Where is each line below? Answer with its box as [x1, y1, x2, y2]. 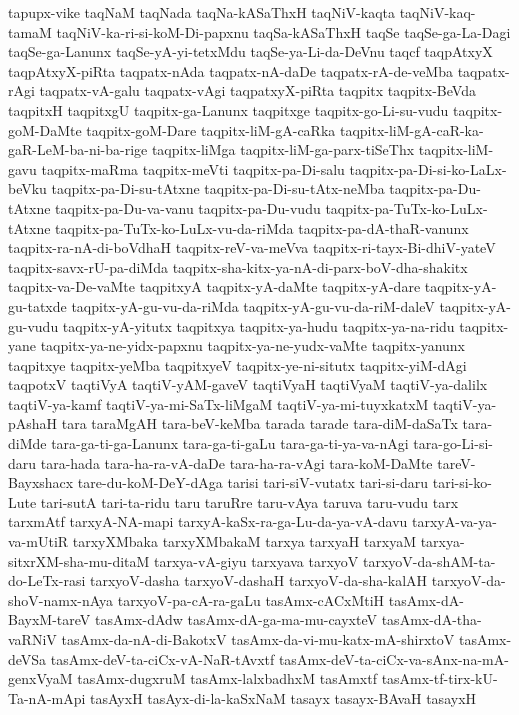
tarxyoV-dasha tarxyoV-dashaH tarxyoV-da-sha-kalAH [89, 570, 428, 591]
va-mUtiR [8, 531, 69, 552]
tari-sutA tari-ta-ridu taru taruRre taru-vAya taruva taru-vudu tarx [40, 491, 459, 512]
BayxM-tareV [8, 609, 91, 630]
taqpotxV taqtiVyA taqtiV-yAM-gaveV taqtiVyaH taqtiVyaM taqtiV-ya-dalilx [8, 374, 488, 395]
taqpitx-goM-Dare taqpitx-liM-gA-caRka [86, 119, 336, 140]
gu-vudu [8, 315, 59, 336]
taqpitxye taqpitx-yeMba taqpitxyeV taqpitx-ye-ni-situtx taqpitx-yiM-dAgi [8, 354, 467, 375]
